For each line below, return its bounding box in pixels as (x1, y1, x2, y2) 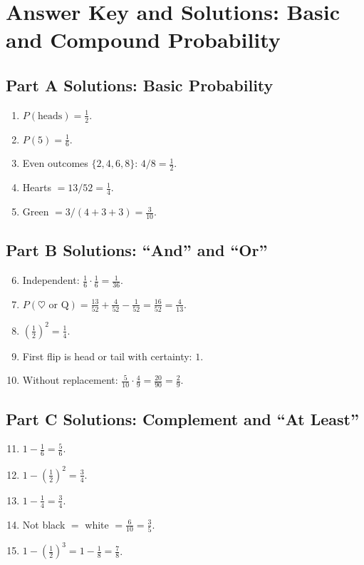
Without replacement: (22, 372, 118, 387)
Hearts (22, 180, 51, 195)
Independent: (22, 273, 80, 287)
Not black (22, 516, 66, 531)
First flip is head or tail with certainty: (22, 348, 192, 363)
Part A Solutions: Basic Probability (6, 73, 274, 96)
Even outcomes (22, 156, 88, 170)
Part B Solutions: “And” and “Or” (6, 239, 268, 261)
